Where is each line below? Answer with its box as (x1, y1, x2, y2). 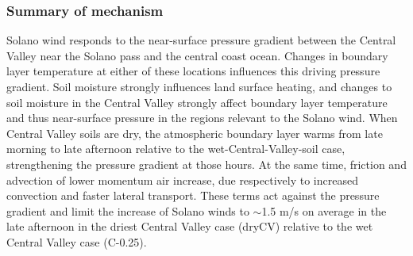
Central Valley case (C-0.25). (6, 233, 147, 250)
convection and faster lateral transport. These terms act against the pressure (6, 187, 380, 204)
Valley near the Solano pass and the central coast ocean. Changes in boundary (6, 47, 388, 63)
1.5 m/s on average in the (261, 202, 387, 219)
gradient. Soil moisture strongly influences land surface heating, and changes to (6, 78, 392, 94)
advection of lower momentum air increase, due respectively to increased (6, 171, 358, 188)
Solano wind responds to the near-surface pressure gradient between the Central (6, 32, 396, 48)
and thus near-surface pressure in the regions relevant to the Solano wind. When (6, 109, 398, 126)
